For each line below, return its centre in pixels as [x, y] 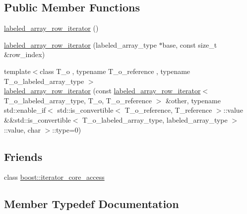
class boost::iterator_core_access [54, 177]
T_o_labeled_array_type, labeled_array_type [155, 119]
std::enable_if [25, 110]
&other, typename [193, 100]
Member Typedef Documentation [92, 204]
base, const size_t [190, 44]
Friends [23, 156]
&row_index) [25, 54]
